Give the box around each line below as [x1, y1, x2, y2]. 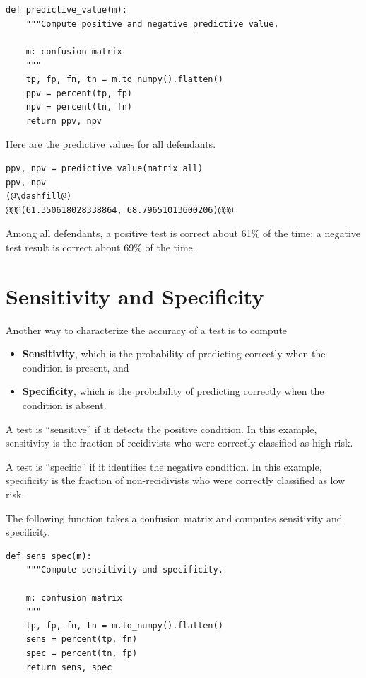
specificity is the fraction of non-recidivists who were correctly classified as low [6, 473, 346, 488]
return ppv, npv [25, 115, 102, 126]
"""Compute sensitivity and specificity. [25, 565, 223, 575]
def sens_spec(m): [6, 551, 92, 561]
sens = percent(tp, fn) [25, 634, 138, 645]
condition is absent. [22, 398, 107, 412]
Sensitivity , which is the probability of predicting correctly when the [22, 346, 326, 361]
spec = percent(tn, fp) [25, 648, 138, 658]
